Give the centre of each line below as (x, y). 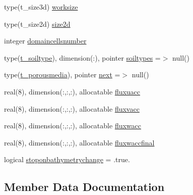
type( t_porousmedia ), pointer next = (62, 75)
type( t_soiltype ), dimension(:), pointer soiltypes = (82, 57)
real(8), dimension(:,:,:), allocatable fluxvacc (72, 108)
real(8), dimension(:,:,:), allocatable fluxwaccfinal (79, 142)
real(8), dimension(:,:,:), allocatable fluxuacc (72, 91)
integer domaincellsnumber (45, 41)
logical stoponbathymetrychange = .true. (67, 159)
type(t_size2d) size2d (37, 23)
